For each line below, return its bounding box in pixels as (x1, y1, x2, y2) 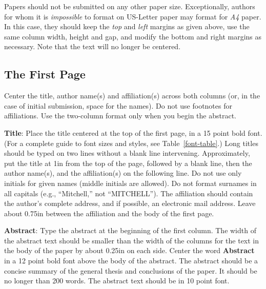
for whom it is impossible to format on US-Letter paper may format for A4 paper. (4, 11, 261, 22)
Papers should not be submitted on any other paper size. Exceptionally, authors (4, 1, 255, 11)
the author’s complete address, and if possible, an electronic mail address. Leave (4, 198, 256, 209)
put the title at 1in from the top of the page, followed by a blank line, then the (4, 157, 252, 168)
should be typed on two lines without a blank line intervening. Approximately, (4, 148, 250, 158)
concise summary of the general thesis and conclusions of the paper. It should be (4, 265, 257, 276)
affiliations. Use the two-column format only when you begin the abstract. (4, 110, 236, 121)
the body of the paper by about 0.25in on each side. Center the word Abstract (4, 245, 255, 256)
